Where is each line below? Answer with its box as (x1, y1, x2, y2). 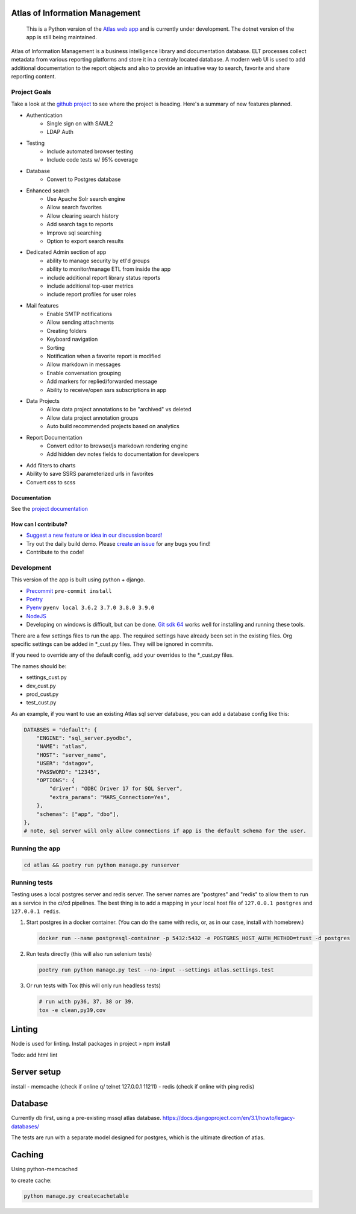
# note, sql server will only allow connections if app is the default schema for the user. (23, 827, 307, 835)
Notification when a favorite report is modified (46, 353, 161, 360)
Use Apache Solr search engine (46, 195, 126, 203)
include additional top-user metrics (46, 282, 134, 289)
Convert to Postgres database (46, 175, 121, 183)
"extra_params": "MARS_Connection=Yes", (49, 794, 170, 800)
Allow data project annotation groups (46, 414, 139, 422)
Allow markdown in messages (46, 361, 121, 368)
